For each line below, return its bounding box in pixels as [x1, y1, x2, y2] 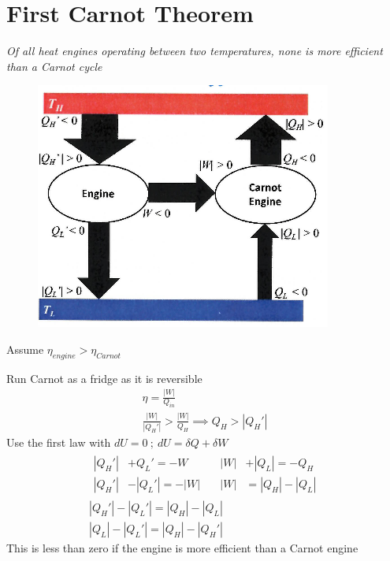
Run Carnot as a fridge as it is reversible [6, 370, 202, 386]
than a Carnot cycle [6, 58, 102, 74]
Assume [6, 340, 44, 357]
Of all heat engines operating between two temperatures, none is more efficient [6, 43, 383, 59]
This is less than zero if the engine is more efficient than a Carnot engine [6, 539, 358, 555]
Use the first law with [6, 434, 111, 451]
